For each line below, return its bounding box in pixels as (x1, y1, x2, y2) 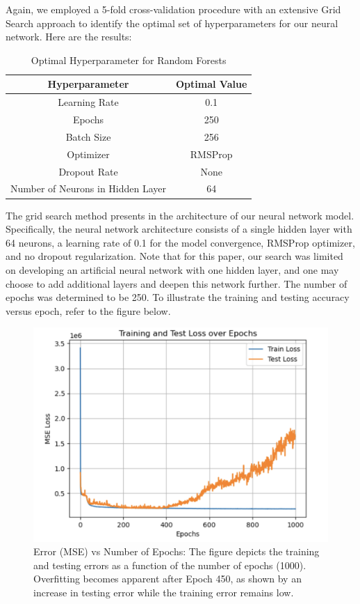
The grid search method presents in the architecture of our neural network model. (6, 208, 354, 222)
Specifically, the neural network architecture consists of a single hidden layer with (6, 222, 352, 236)
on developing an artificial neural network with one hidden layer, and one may (6, 262, 339, 277)
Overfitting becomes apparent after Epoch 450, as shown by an (33, 571, 302, 586)
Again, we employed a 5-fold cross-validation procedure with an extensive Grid (6, 2, 341, 16)
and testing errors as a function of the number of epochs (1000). (33, 557, 306, 572)
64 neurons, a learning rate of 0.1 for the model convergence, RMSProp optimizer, (6, 235, 355, 249)
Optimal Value (176, 77, 247, 91)
